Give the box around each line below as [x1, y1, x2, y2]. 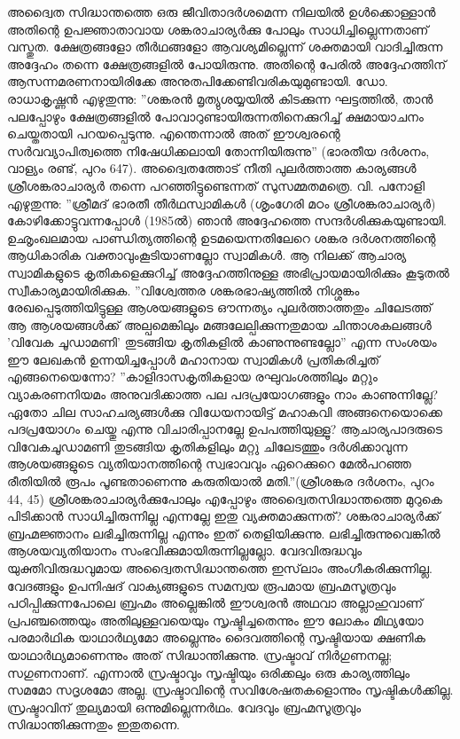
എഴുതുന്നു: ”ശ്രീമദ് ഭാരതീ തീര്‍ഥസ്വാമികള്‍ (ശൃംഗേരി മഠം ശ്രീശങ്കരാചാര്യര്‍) [7, 193, 436, 212]
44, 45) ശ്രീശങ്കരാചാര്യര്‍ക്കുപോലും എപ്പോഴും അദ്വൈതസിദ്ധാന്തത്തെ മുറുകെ [7, 489, 442, 507]
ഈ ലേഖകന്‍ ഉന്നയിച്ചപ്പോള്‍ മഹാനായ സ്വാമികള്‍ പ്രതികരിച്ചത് [7, 350, 380, 368]
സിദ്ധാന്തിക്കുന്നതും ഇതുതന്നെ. [7, 715, 180, 734]
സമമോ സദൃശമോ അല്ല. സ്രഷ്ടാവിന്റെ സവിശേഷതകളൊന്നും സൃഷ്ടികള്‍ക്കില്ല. [7, 680, 454, 699]
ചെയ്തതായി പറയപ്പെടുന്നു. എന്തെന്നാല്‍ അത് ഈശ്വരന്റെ [7, 124, 340, 143]
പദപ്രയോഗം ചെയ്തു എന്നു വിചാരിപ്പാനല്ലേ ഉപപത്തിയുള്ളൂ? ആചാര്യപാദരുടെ [7, 420, 443, 438]
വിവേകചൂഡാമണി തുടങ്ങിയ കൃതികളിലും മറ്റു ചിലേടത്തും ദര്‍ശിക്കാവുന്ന [7, 436, 408, 455]
